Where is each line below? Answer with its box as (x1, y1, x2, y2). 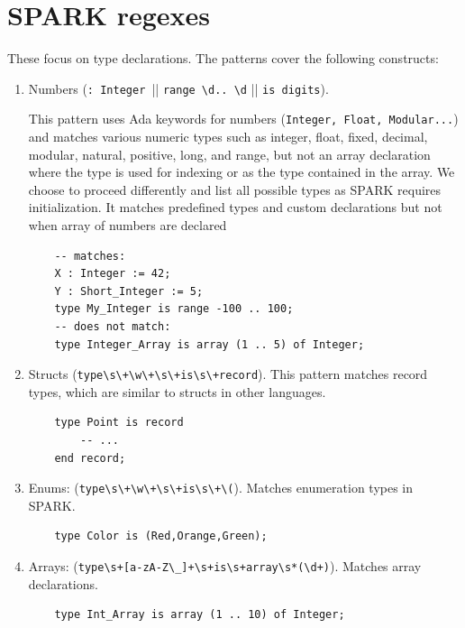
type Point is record (54, 416, 184, 429)
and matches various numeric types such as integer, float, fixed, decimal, (28, 127, 428, 146)
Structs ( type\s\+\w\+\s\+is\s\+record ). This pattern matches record (28, 365, 428, 383)
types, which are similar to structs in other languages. (28, 382, 326, 401)
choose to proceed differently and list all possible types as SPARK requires (28, 180, 442, 199)
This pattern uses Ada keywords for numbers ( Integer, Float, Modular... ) (28, 109, 459, 128)
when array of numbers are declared (28, 216, 227, 234)
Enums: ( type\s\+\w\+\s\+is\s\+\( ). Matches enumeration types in (28, 478, 414, 497)
